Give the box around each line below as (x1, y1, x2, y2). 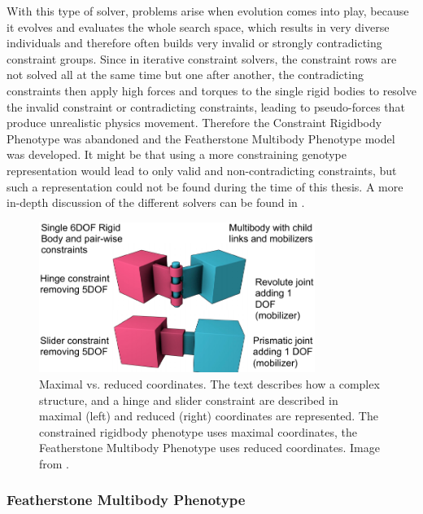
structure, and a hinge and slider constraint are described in (39, 391, 338, 408)
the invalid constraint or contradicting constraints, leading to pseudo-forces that (7, 98, 405, 115)
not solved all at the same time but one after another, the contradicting (7, 66, 364, 83)
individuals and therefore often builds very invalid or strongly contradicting (7, 34, 382, 51)
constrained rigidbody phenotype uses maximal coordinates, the (39, 423, 357, 440)
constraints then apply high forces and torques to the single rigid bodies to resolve (7, 81, 416, 99)
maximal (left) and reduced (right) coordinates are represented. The (39, 407, 378, 424)
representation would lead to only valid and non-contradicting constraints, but (7, 161, 397, 178)
